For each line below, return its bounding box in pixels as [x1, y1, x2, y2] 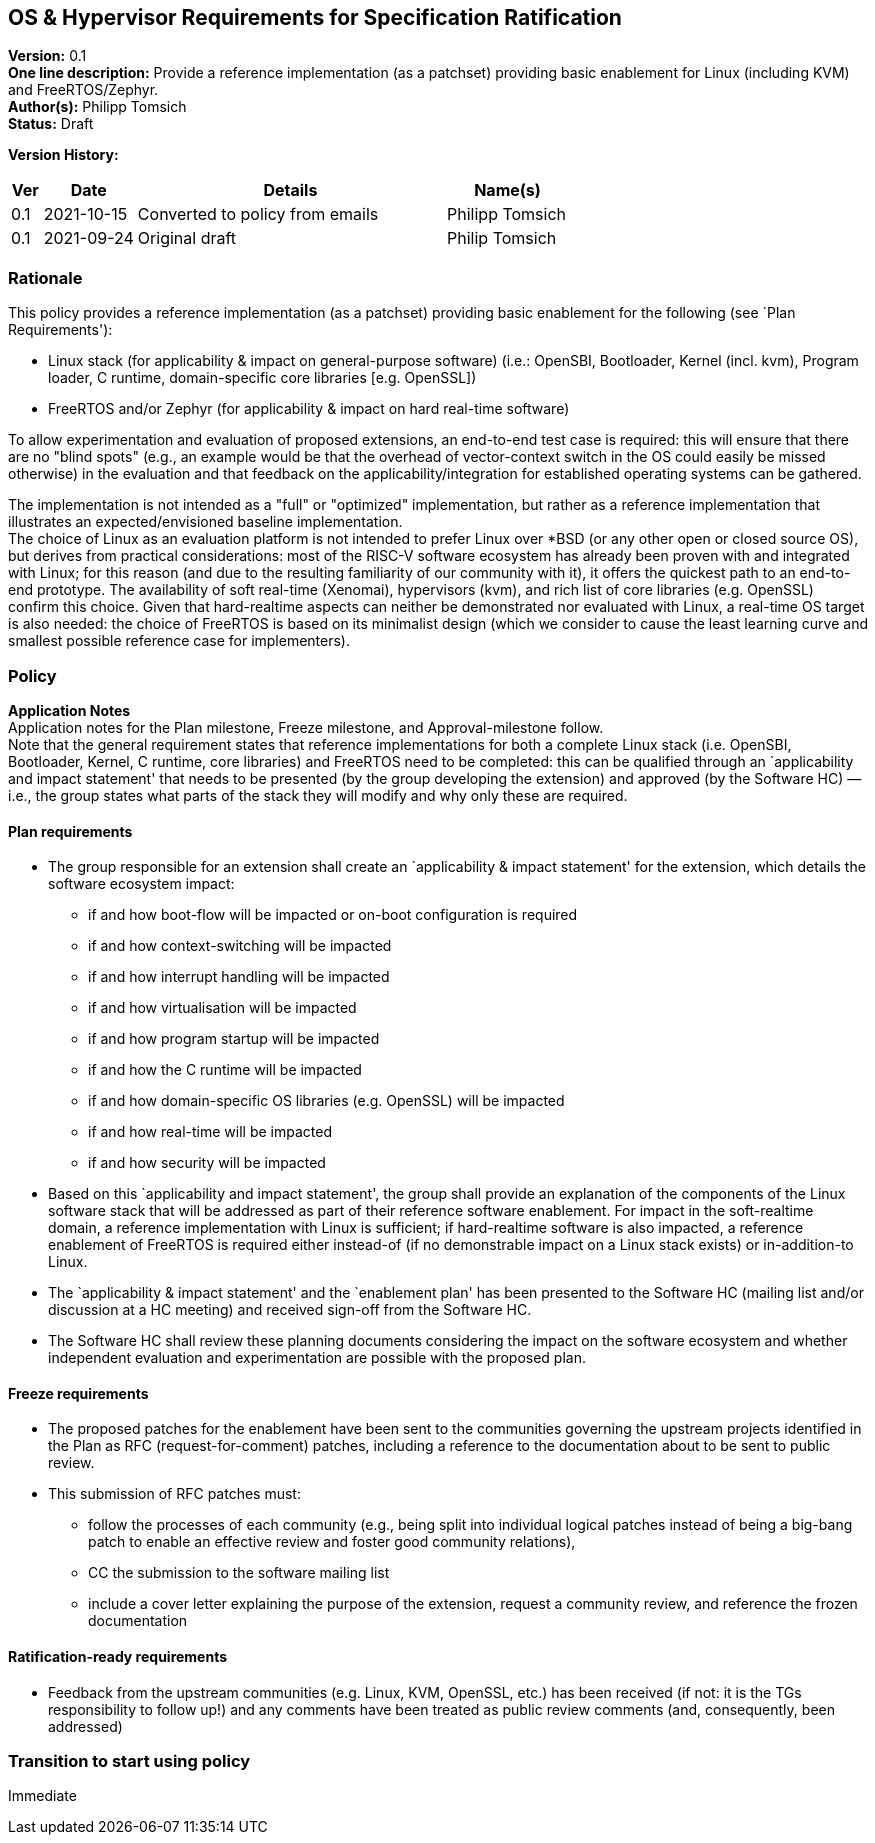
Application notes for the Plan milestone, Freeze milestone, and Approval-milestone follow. [8, 718, 604, 736]
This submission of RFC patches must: [48, 1485, 301, 1503]
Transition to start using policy [8, 1750, 251, 1771]
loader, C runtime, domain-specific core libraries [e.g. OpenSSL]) [48, 369, 477, 387]
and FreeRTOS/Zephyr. [8, 81, 159, 99]
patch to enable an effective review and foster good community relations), [88, 1533, 576, 1551]
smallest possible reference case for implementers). [8, 632, 351, 650]
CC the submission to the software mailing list [88, 1564, 390, 1582]
